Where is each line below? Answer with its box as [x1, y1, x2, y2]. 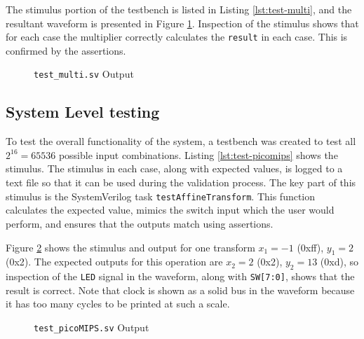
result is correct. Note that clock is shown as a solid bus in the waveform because [6, 282, 355, 297]
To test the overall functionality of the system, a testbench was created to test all [6, 134, 356, 148]
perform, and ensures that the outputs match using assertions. [6, 216, 274, 230]
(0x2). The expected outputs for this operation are [6, 254, 223, 269]
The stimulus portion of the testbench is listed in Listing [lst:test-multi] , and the [6, 2, 352, 16]
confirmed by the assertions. [6, 43, 126, 57]
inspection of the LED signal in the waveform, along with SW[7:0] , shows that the [6, 269, 355, 284]
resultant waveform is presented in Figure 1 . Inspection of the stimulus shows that [6, 15, 359, 30]
